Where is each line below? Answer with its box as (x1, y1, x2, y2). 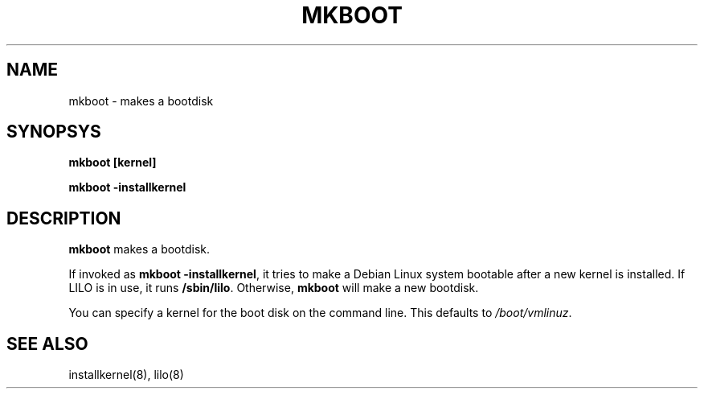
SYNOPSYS (6, 121, 101, 142)
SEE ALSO (6, 333, 88, 354)
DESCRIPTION (6, 208, 121, 228)
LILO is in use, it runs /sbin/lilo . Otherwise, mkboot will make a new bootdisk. (68, 281, 479, 295)
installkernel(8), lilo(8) (68, 368, 184, 382)
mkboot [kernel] (68, 155, 157, 170)
